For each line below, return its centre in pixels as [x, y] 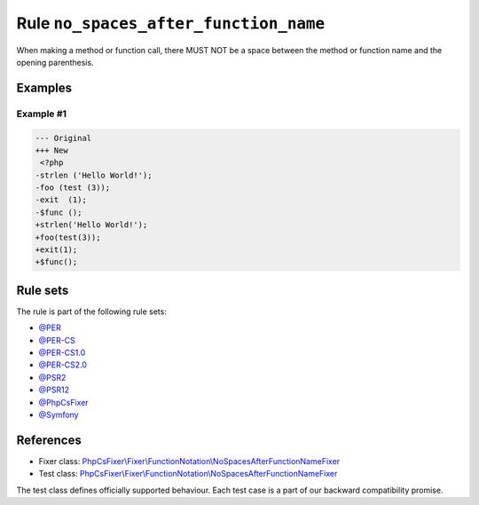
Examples [44, 87]
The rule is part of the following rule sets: [92, 312]
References [49, 440]
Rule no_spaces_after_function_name [171, 23]
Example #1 [41, 114]
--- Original [63, 138]
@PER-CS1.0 [62, 353]
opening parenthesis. [55, 62]
